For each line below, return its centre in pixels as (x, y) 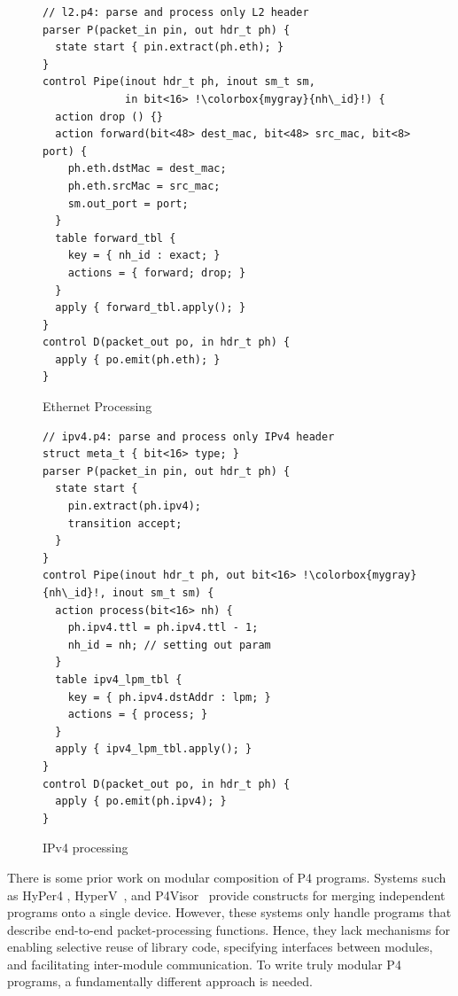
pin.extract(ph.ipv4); (134, 506)
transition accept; (125, 523)
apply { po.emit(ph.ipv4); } (141, 801)
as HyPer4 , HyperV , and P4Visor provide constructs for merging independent (226, 895)
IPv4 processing (85, 848)
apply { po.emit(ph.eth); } (138, 359)
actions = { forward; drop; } (157, 272)
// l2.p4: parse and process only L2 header (176, 12)
